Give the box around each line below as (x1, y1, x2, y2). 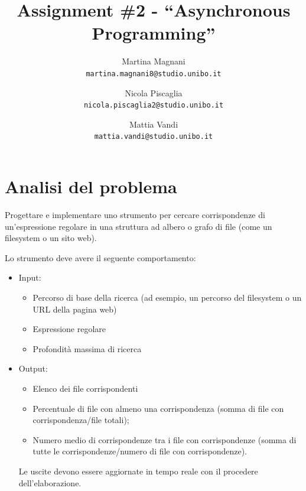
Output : (18, 362, 48, 375)
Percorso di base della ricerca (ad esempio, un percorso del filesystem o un (32, 291, 302, 303)
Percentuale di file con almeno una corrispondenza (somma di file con (32, 402, 284, 414)
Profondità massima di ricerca (32, 342, 142, 355)
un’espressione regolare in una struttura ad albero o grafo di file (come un (5, 220, 272, 232)
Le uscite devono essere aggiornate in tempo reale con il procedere (18, 464, 258, 477)
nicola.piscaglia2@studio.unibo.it (83, 101, 224, 110)
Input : (18, 271, 41, 284)
